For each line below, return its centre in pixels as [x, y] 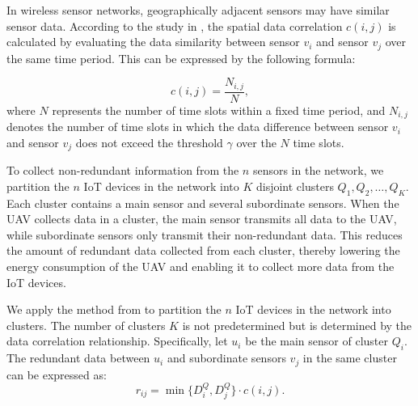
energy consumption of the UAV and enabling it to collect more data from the [201, 266]
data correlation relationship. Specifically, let [117, 341]
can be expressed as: [57, 374]
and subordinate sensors [226, 358]
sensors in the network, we [318, 170]
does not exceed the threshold [149, 142]
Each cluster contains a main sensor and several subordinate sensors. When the [203, 203]
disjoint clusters [295, 186]
